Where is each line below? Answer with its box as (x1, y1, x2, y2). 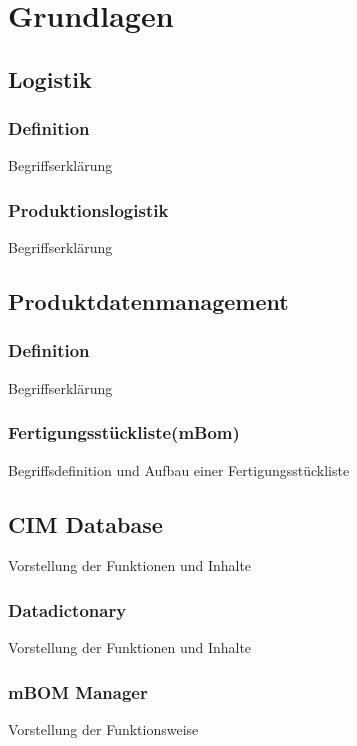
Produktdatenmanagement (8, 286, 289, 317)
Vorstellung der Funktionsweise (8, 719, 199, 740)
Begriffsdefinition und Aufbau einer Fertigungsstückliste (8, 459, 350, 480)
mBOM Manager (8, 679, 148, 704)
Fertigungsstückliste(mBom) (8, 420, 240, 445)
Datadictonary (8, 597, 127, 622)
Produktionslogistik (8, 197, 169, 222)
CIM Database (8, 508, 163, 539)
